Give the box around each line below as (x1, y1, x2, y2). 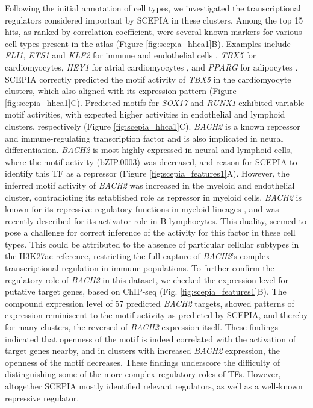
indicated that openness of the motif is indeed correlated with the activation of (5, 332, 296, 345)
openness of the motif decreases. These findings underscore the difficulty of (5, 356, 280, 368)
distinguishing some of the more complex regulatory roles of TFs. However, (5, 368, 281, 380)
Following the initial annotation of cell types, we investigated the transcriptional (5, 2, 301, 14)
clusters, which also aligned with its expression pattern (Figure (5, 84, 237, 97)
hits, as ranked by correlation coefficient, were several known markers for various (5, 25, 302, 38)
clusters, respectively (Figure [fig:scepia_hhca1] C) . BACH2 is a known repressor (5, 119, 300, 132)
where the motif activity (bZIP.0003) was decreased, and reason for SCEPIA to (5, 155, 297, 168)
